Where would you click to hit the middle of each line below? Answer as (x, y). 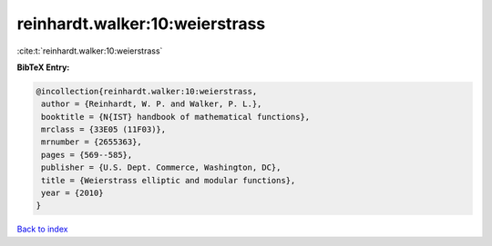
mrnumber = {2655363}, (92, 142)
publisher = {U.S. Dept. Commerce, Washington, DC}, (161, 167)
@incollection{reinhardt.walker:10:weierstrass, (147, 91)
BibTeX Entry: (43, 67)
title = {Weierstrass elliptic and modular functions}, (169, 180)
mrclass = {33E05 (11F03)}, (104, 130)
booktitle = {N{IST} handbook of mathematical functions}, (176, 117)
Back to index (42, 229)
